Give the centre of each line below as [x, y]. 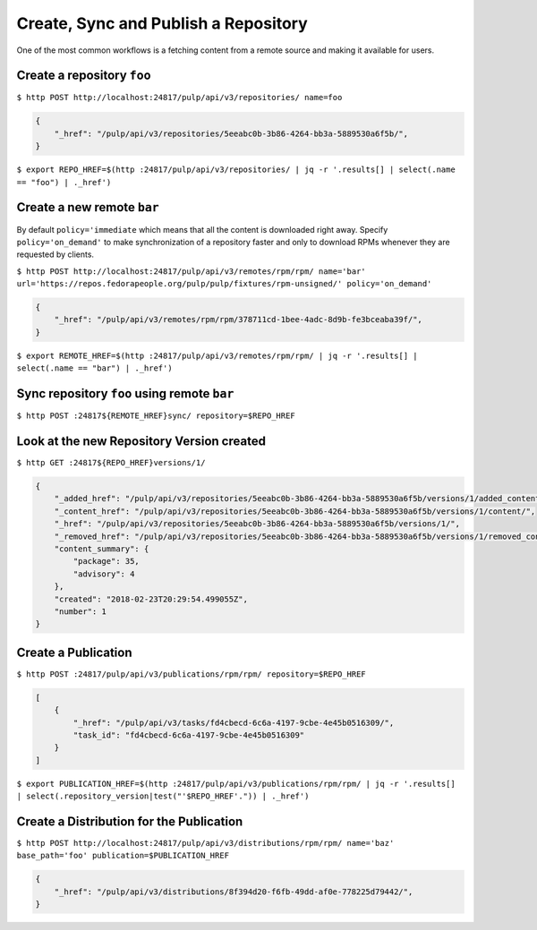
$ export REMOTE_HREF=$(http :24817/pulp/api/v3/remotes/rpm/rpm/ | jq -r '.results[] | [217, 355]
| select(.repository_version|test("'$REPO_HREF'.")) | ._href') [163, 796]
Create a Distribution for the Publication [130, 821]
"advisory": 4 [104, 574]
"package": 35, [107, 561]
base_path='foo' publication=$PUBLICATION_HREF [123, 856]
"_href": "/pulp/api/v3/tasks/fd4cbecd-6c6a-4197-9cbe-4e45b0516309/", [234, 722]
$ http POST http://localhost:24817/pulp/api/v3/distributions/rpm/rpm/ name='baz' [205, 843]
